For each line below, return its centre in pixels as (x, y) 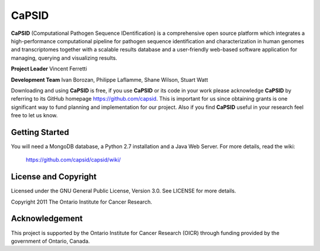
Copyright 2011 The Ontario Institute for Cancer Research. (81, 202)
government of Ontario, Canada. (50, 241)
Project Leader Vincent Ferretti (49, 69)
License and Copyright (54, 177)
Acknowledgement (47, 219)
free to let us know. (34, 115)
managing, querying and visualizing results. (64, 58)
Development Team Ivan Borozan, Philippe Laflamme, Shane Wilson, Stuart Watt (110, 79)
